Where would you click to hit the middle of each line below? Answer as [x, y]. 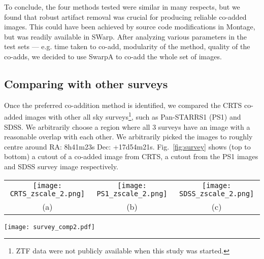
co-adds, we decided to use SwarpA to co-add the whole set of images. [113, 56]
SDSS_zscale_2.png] [217, 193]
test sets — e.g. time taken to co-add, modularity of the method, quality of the [127, 46]
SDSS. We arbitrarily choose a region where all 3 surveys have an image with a [127, 126]
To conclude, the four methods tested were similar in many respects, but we [122, 7]
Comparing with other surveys [86, 83]
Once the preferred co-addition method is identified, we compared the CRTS [123, 105]
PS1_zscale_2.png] [132, 193]
